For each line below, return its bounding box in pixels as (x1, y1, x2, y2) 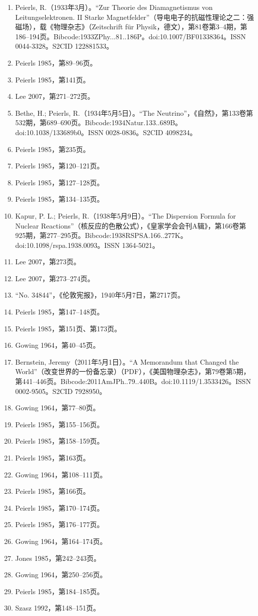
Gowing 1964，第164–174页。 (15, 536, 107, 546)
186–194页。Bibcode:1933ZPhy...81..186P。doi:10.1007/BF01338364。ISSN (15, 31, 246, 41)
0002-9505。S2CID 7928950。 (15, 385, 106, 396)
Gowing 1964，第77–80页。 (15, 402, 100, 413)
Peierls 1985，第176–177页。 (15, 519, 104, 530)
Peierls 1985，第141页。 (15, 74, 90, 84)
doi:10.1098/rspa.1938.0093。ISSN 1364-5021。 (15, 239, 160, 250)
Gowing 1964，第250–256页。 (15, 569, 107, 580)
